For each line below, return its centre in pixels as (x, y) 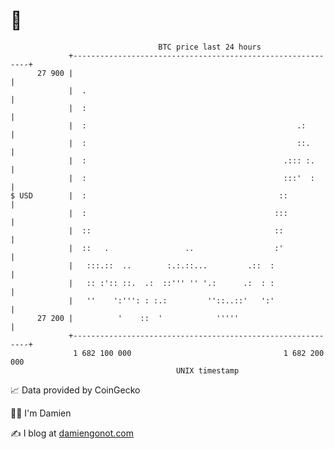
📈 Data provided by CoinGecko (75, 390)
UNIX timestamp (207, 370)
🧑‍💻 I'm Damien (41, 413)
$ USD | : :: (149, 195)
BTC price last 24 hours (210, 47)
